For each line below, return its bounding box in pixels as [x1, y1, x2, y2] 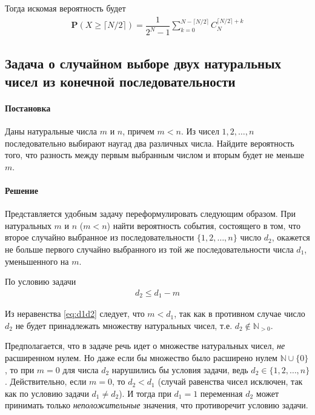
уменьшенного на [5, 254, 69, 267]
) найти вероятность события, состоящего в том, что [107, 219, 300, 231]
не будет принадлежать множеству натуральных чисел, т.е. [15, 319, 233, 331]
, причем [122, 125, 154, 137]
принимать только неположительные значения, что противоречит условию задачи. [5, 399, 308, 411]
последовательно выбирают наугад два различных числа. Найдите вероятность [5, 136, 294, 149]
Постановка [5, 101, 51, 114]
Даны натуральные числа [5, 125, 98, 137]
